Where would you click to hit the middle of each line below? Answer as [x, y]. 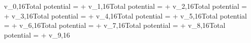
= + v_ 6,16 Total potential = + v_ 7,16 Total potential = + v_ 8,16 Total [115, 25]
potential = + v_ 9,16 [37, 34]
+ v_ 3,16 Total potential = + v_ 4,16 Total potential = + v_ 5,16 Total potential [125, 15]
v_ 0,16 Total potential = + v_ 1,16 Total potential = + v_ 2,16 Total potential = [125, 6]
